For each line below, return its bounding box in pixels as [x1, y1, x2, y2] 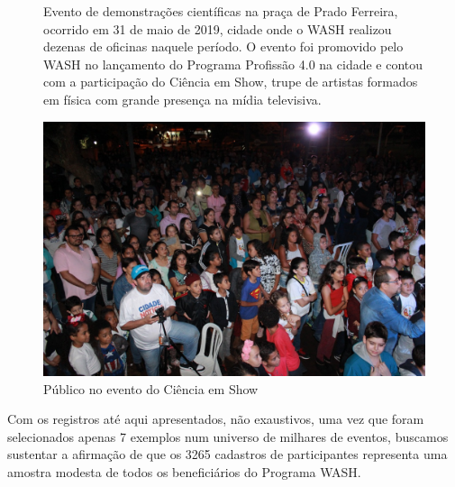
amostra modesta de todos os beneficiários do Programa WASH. [7, 462, 361, 481]
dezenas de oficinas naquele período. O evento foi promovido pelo [43, 37, 404, 56]
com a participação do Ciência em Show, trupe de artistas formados [43, 72, 418, 91]
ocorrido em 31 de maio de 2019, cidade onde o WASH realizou [43, 19, 392, 38]
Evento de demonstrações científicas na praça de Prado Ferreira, [43, 2, 398, 20]
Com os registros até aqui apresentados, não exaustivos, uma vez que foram [7, 409, 424, 428]
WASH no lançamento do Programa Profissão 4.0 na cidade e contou [43, 54, 423, 73]
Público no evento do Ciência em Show [43, 379, 259, 398]
